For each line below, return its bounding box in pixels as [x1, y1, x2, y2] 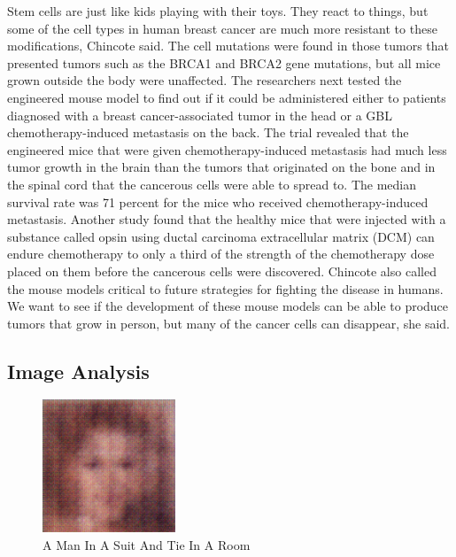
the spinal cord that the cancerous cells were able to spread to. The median [7, 174, 417, 193]
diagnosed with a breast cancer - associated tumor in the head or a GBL [7, 105, 392, 124]
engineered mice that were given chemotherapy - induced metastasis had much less [7, 140, 447, 159]
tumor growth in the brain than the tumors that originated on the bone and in [7, 158, 436, 176]
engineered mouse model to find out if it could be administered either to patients [7, 88, 446, 106]
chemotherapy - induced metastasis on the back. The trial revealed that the [7, 123, 409, 142]
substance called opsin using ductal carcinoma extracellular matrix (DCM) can [7, 227, 435, 245]
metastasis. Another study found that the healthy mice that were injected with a [7, 210, 446, 228]
